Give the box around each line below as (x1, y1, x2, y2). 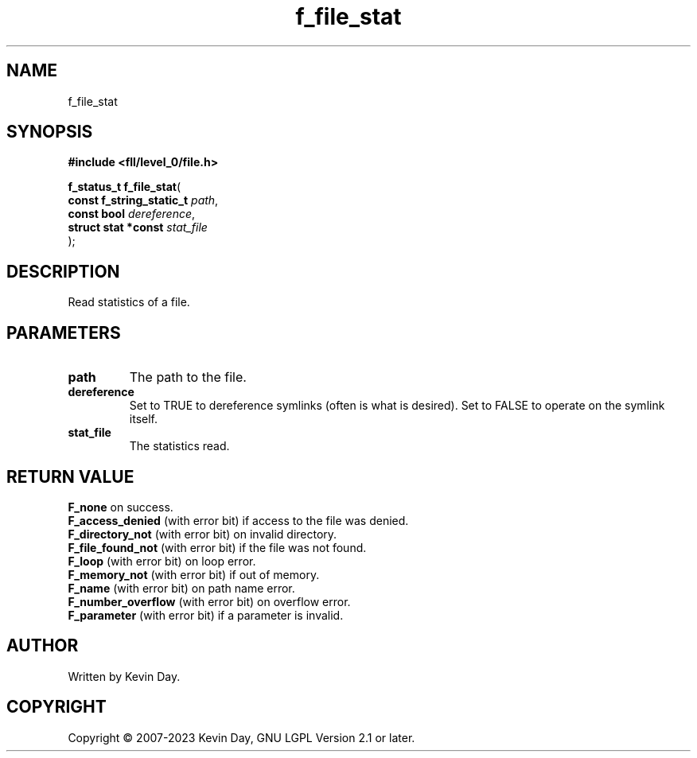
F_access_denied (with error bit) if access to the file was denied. (68, 513, 409, 527)
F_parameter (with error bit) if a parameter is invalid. (68, 608, 344, 622)
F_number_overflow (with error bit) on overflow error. (68, 594, 351, 608)
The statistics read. (129, 439, 230, 453)
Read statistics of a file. (68, 295, 190, 309)
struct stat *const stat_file (68, 220, 208, 235)
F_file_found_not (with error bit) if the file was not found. (68, 540, 367, 554)
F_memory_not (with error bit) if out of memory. (68, 567, 320, 581)
